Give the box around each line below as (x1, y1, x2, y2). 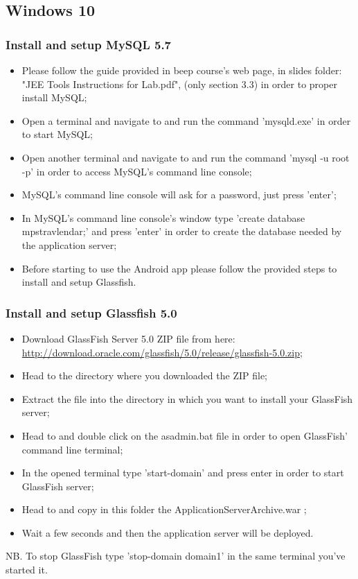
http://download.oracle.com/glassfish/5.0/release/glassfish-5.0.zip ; (21, 345, 303, 359)
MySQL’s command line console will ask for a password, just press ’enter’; (21, 187, 337, 202)
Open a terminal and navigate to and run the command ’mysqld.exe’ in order (21, 113, 351, 128)
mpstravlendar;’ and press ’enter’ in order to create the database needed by (21, 224, 342, 239)
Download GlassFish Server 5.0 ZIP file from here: (21, 331, 235, 345)
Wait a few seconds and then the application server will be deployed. (21, 525, 314, 539)
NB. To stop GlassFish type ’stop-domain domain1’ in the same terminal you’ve (6, 548, 346, 563)
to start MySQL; (21, 127, 93, 141)
